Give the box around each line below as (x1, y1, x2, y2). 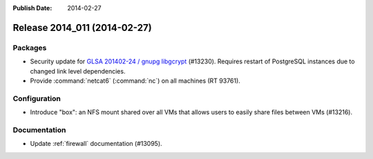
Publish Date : (12, 4, 52, 12)
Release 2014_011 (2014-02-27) (12, 21, 152, 34)
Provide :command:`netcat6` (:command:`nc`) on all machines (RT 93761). (30, 76, 241, 85)
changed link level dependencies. (30, 67, 126, 75)
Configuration (12, 94, 61, 103)
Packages (12, 43, 47, 52)
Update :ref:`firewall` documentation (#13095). (30, 140, 162, 148)
